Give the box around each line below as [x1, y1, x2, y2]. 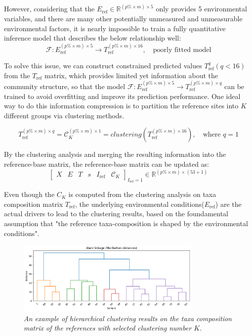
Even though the [4, 189, 55, 199]
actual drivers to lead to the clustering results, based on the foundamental [4, 208, 228, 219]
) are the [215, 198, 242, 209]
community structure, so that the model [4, 81, 126, 92]
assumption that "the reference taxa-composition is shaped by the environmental [4, 218, 248, 229]
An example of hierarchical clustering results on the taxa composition [24, 313, 232, 323]
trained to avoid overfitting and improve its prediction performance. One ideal [4, 91, 241, 101]
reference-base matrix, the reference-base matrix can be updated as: [4, 159, 209, 169]
